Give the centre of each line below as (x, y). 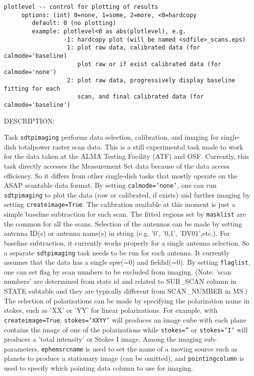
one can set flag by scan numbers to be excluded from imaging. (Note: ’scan (118, 271)
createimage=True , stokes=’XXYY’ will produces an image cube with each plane (125, 319)
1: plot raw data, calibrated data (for (133, 48)
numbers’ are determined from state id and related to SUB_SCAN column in (120, 281)
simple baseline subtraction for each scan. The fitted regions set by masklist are (125, 214)
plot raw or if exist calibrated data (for (149, 64)
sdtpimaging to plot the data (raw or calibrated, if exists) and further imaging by (127, 194)
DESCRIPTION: (29, 120)
